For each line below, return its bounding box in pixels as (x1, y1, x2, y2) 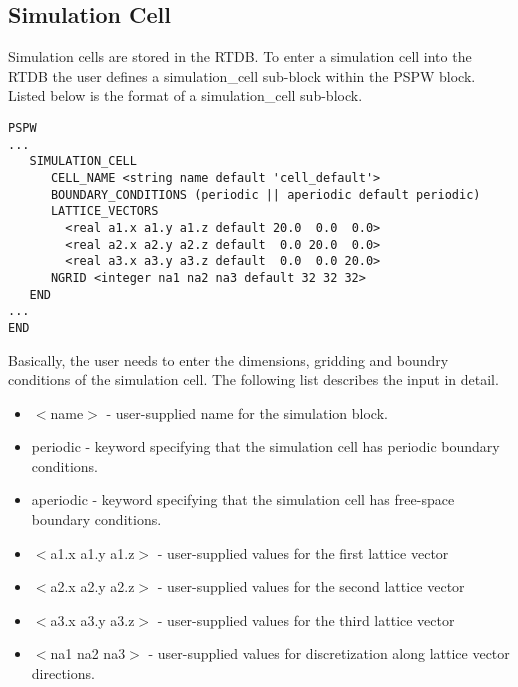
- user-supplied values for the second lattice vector (157, 576, 465, 597)
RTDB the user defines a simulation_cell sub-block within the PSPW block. (8, 65, 476, 86)
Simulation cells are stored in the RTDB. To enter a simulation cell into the (8, 46, 472, 67)
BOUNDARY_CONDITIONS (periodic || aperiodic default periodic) (50, 187, 481, 202)
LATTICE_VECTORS (50, 204, 159, 219)
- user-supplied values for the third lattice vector (157, 609, 455, 630)
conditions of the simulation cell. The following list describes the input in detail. (8, 369, 499, 390)
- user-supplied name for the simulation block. (106, 402, 388, 423)
